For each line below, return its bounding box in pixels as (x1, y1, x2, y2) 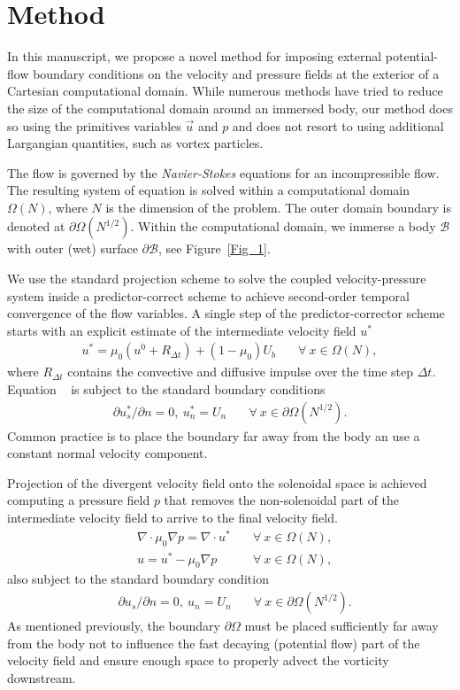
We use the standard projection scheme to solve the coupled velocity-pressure (7, 269, 426, 288)
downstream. (7, 668, 76, 686)
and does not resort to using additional (232, 116, 444, 135)
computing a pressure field (7, 491, 150, 509)
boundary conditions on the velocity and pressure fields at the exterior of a (33, 64, 440, 82)
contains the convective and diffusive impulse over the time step (67, 362, 414, 381)
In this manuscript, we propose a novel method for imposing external (7, 47, 382, 66)
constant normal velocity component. (7, 444, 208, 462)
